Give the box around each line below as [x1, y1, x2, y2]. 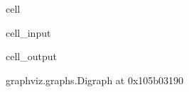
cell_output [6, 49, 57, 64]
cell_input [6, 25, 51, 40]
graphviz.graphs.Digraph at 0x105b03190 [6, 72, 184, 87]
